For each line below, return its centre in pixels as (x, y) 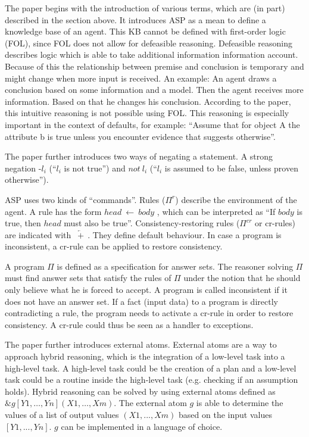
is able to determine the (240, 403)
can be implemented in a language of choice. (142, 426)
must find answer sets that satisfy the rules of (88, 278)
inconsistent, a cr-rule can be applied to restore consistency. (114, 246)
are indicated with (38, 234)
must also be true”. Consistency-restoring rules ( (152, 223)
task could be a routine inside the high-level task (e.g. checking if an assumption (152, 380)
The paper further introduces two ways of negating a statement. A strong (139, 156)
